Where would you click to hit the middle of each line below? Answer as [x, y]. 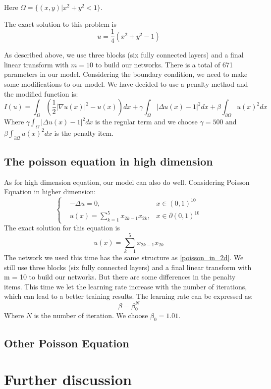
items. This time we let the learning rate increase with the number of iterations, [126, 286]
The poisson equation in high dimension [108, 161]
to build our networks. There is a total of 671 [164, 64]
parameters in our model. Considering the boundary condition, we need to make [126, 74]
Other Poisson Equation [67, 343]
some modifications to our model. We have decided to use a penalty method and [126, 84]
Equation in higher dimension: [50, 192]
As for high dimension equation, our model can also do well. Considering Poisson [127, 182]
